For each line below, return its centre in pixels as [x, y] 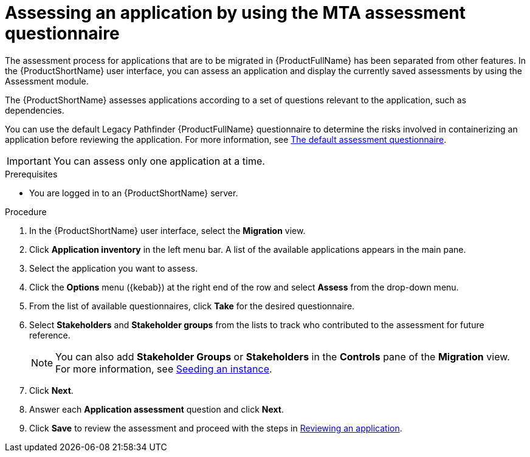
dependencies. [35, 110]
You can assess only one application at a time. [159, 161]
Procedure [26, 211]
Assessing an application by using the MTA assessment [236, 13]
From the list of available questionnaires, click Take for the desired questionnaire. [192, 306]
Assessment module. [47, 81]
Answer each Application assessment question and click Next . [157, 409]
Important [29, 161]
